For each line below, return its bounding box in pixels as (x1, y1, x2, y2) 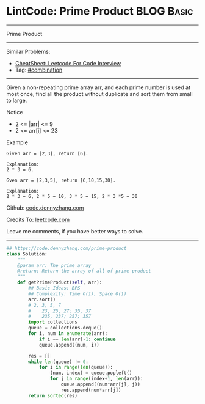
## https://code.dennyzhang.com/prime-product (6, 245, 127, 251)
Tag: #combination (15, 66, 63, 73)
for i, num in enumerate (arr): (28, 331, 108, 337)
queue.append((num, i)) (38, 342, 99, 348)
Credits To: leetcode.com (6, 216, 70, 223)
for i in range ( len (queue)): (38, 364, 113, 370)
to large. (6, 97, 27, 104)
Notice (6, 108, 23, 116)
